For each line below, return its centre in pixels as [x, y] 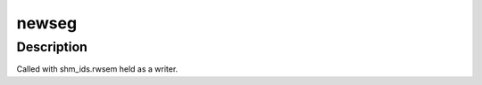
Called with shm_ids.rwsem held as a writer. [97, 69]
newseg [47, 23]
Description [52, 47]
